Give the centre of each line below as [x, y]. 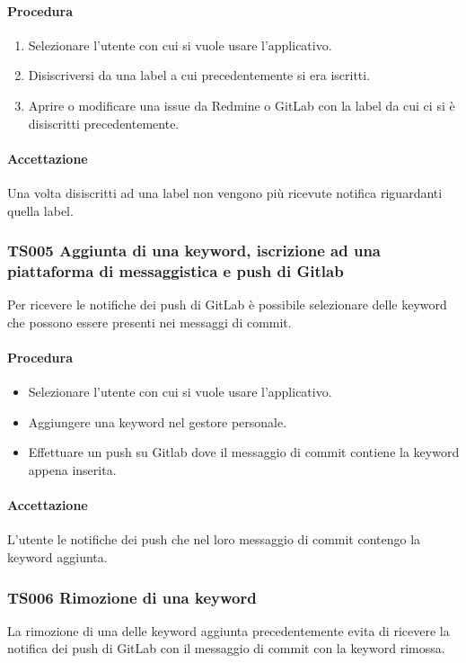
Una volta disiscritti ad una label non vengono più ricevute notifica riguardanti [225, 192]
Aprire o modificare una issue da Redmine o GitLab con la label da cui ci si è [242, 105]
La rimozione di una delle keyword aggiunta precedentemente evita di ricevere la [229, 630]
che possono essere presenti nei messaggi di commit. [149, 322]
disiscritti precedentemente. [104, 123]
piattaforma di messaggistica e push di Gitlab [176, 271]
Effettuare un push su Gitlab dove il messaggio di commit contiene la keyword [244, 452]
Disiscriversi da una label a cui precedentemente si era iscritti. [199, 75]
